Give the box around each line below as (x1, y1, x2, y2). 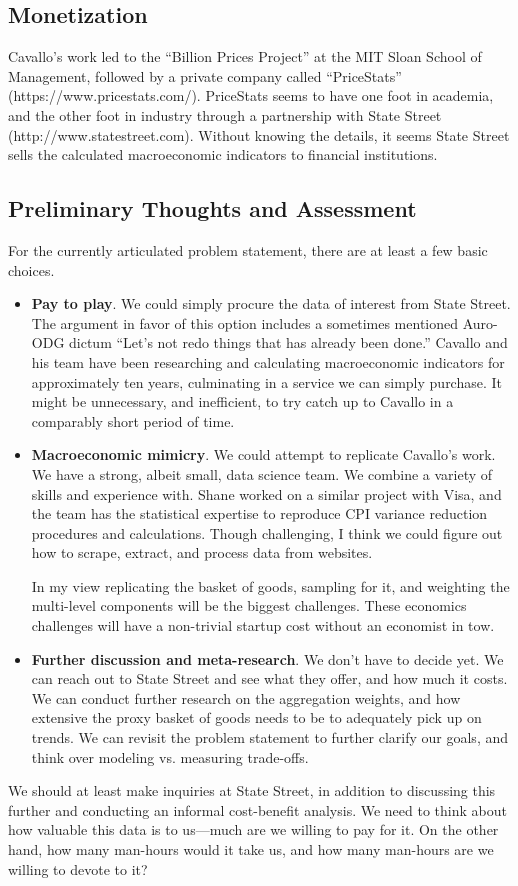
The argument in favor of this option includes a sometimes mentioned (31, 312, 458, 333)
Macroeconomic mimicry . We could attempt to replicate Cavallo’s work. (31, 444, 496, 465)
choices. (8, 259, 55, 280)
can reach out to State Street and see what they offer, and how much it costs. (31, 668, 508, 689)
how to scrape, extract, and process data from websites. (31, 542, 373, 563)
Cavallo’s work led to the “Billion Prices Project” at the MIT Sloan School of (8, 46, 482, 67)
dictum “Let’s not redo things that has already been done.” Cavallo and (69, 332, 508, 353)
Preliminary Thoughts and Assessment (8, 193, 417, 224)
